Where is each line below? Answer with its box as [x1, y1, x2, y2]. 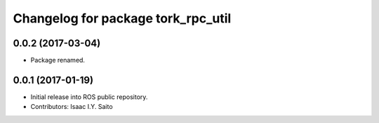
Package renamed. [30, 56, 86, 65]
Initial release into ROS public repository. [30, 92, 148, 101]
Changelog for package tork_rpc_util [13, 11, 232, 26]
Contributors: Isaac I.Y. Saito [30, 103, 113, 111]
